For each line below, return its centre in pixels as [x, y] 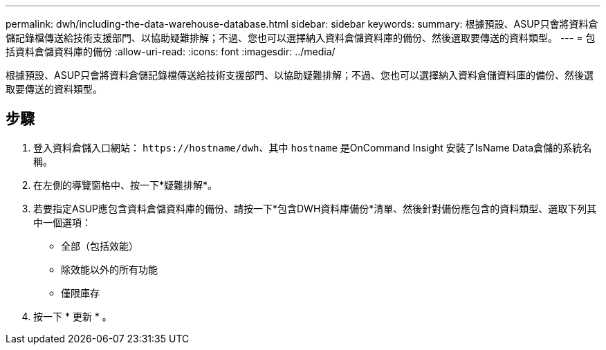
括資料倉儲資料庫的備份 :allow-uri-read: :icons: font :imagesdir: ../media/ [171, 52]
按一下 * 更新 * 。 [73, 316]
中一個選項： [62, 222]
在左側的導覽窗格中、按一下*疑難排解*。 [126, 185]
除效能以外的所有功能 [109, 269]
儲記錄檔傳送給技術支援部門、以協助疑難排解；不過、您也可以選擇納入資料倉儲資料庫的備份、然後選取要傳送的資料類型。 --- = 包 [301, 38]
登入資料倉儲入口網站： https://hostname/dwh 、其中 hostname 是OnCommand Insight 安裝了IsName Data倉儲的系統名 [313, 147]
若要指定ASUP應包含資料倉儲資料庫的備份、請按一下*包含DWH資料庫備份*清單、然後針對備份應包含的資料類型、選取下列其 [315, 208]
